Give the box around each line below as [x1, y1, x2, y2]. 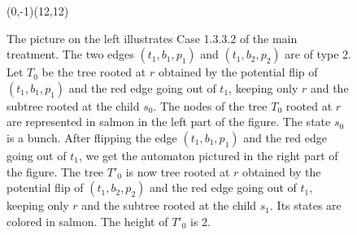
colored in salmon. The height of [7, 212, 168, 229]
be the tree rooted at [41, 63, 146, 81]
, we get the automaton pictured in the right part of [78, 146, 338, 163]
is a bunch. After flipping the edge [7, 128, 177, 146]
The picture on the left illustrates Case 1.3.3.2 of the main [7, 29, 298, 46]
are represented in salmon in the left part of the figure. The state [7, 113, 331, 130]
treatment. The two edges [7, 46, 134, 63]
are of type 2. [285, 46, 351, 63]
